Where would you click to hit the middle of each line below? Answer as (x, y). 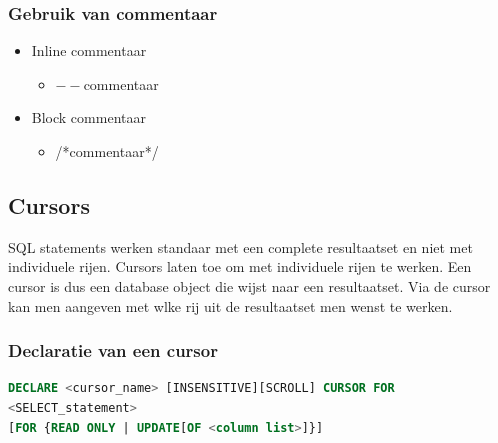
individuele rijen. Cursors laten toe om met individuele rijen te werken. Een (240, 266)
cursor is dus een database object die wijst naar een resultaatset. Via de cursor (249, 285)
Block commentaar (88, 117)
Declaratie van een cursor (113, 350)
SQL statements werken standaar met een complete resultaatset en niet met (240, 246)
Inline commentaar (89, 50)
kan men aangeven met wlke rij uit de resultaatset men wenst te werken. (230, 305)
